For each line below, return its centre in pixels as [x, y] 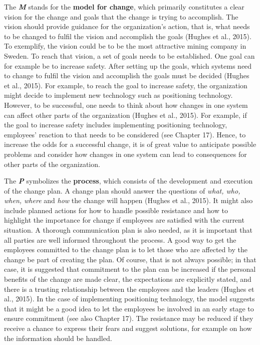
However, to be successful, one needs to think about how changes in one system [126, 105]
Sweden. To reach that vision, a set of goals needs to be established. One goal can [129, 55]
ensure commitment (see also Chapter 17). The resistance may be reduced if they [129, 318]
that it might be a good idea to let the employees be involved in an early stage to [129, 308]
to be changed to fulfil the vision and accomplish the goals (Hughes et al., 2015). [128, 36]
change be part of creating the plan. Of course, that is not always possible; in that [130, 259]
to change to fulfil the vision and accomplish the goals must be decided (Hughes [127, 75]
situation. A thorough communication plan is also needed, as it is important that [128, 230]
